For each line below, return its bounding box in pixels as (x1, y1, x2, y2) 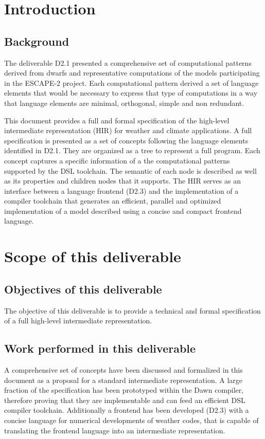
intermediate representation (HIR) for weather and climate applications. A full (4, 125, 252, 136)
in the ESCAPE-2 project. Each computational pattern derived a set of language (4, 77, 259, 88)
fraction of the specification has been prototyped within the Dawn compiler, (4, 385, 244, 395)
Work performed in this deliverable (4, 340, 196, 356)
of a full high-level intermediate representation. (4, 315, 152, 326)
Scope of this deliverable (4, 246, 181, 267)
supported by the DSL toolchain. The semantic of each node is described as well (4, 165, 257, 176)
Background (4, 33, 69, 49)
